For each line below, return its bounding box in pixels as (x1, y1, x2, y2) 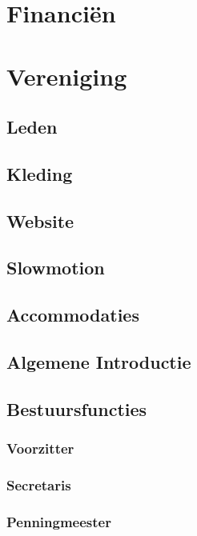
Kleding (6, 161, 73, 186)
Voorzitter (6, 438, 74, 458)
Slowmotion (6, 255, 105, 280)
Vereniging (6, 59, 127, 92)
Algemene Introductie (6, 350, 191, 374)
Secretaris (6, 474, 71, 494)
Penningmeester (6, 511, 111, 531)
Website (6, 208, 74, 233)
